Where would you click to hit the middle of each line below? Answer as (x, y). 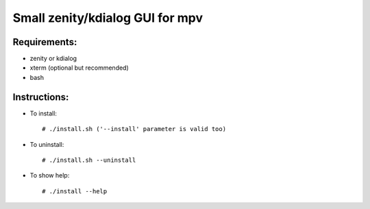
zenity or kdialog (53, 59)
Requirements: (45, 42)
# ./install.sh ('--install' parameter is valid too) (134, 129)
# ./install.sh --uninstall (89, 160)
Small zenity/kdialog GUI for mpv (108, 18)
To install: (44, 113)
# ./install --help (75, 191)
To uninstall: (47, 144)
